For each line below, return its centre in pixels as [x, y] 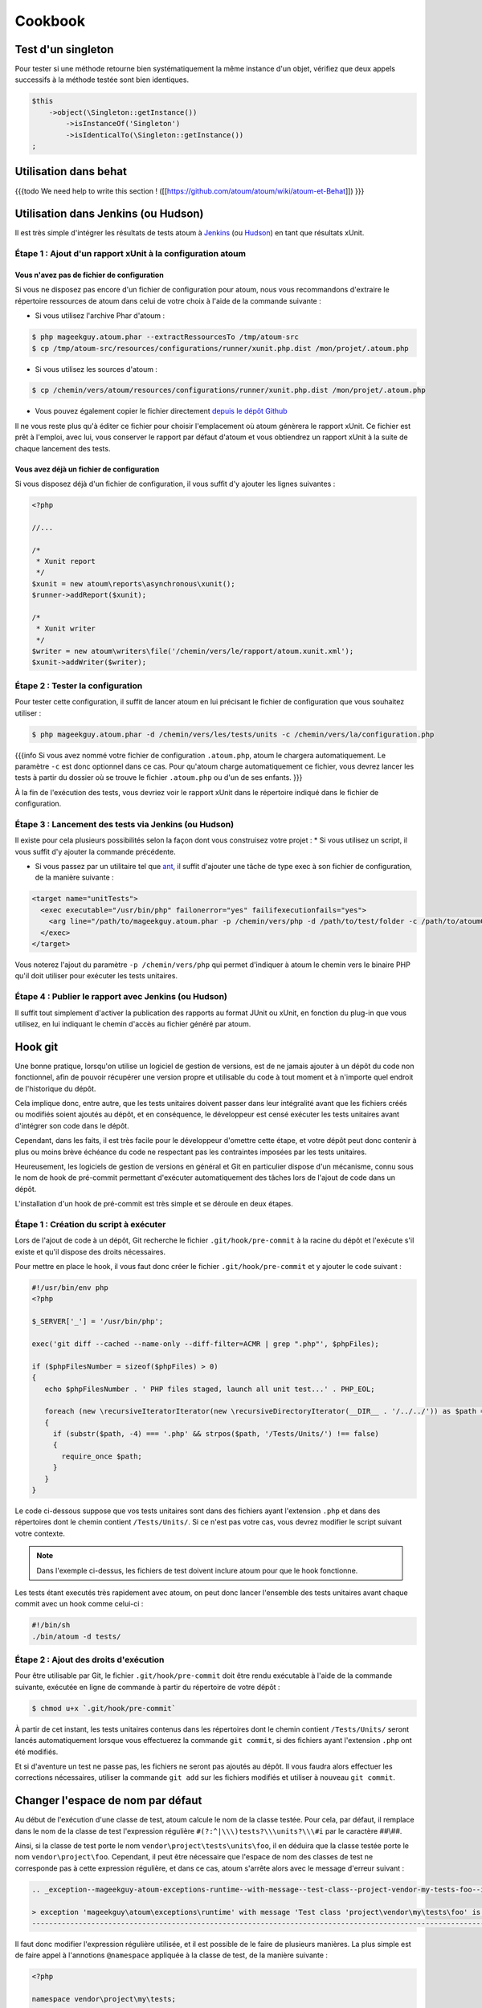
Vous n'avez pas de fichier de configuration [89, 275]
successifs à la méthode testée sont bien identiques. [102, 80]
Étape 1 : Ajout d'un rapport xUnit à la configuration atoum [131, 254]
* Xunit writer [66, 629]
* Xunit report [66, 561]
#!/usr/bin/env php [70, 1288]
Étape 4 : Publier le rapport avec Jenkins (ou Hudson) [121, 997]
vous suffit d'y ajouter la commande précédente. [95, 851]
